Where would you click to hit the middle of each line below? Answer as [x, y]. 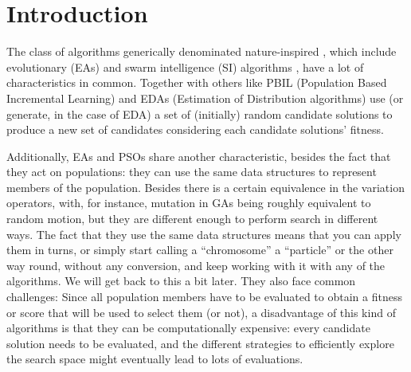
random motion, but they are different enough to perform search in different [192, 219]
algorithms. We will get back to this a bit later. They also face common [181, 281]
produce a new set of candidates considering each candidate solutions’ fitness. [195, 129]
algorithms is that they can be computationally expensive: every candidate [188, 328]
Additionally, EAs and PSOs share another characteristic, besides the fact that [199, 156]
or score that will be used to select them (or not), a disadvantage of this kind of [201, 312]
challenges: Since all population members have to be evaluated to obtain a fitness [204, 297]
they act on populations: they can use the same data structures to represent [192, 172]
